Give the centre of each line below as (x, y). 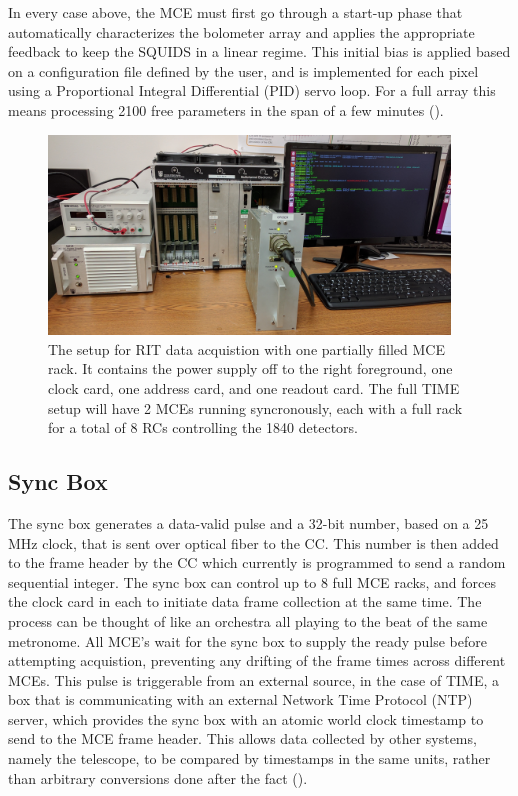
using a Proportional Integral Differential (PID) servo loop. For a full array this (252, 90)
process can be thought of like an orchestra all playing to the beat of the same (248, 620)
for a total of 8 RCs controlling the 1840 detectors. (203, 427)
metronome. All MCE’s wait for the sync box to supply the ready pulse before (247, 640)
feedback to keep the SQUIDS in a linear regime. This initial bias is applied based (259, 51)
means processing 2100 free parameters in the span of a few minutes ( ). (226, 109)
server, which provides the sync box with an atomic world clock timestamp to (246, 718)
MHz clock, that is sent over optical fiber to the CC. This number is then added (253, 542)
